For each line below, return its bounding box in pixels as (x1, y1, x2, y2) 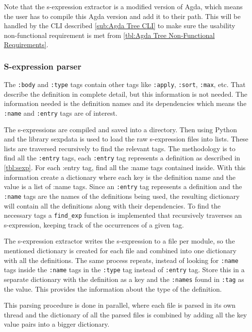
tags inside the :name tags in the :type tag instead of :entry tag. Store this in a (4, 264, 245, 275)
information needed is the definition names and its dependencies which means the (4, 98, 247, 108)
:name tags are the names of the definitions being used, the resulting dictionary (4, 191, 240, 201)
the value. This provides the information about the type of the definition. (4, 283, 222, 294)
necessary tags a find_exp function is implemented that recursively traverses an (4, 210, 242, 220)
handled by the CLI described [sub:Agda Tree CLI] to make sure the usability (4, 20, 235, 31)
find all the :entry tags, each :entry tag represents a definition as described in (4, 153, 240, 163)
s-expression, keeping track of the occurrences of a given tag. (4, 219, 184, 229)
